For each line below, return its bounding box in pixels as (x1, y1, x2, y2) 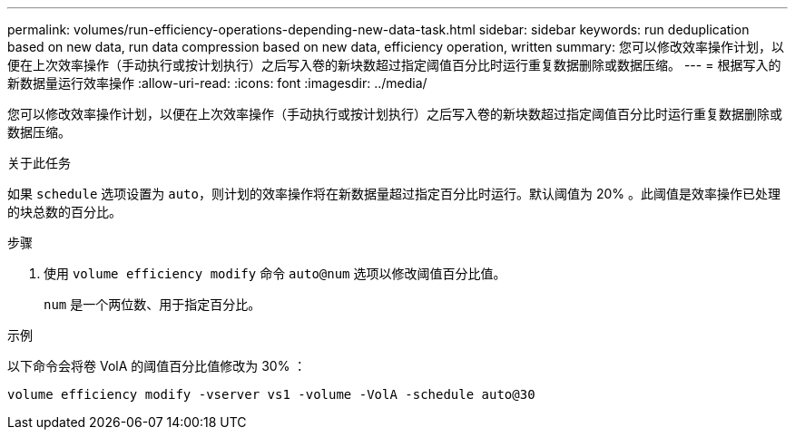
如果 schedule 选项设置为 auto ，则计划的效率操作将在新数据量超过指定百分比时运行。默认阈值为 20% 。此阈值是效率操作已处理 (7, 186, 780, 201)
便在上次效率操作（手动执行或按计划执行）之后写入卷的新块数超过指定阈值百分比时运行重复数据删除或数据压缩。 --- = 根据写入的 (7, 57, 781, 73)
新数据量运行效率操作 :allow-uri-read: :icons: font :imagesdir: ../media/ (7, 75, 427, 91)
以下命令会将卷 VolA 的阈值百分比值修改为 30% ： (7, 358, 307, 374)
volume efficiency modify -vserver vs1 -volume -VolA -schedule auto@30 (7, 387, 535, 402)
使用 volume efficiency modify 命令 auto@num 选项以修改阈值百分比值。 (44, 266, 506, 281)
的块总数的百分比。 (7, 204, 122, 219)
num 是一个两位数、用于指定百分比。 (44, 296, 261, 312)
